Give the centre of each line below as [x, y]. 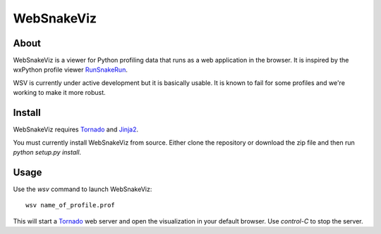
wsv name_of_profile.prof [71, 205]
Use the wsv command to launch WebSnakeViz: [83, 189]
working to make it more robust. [59, 93]
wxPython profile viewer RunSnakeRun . [71, 70]
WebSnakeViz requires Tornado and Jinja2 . [76, 129]
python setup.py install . [47, 152]
